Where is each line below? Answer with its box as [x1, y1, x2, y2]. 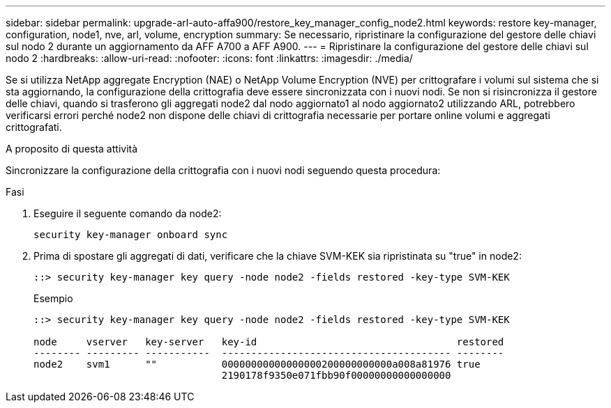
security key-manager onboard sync [33, 229, 228, 240]
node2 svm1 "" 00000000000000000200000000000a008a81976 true [33, 359, 481, 370]
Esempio [33, 292, 73, 304]
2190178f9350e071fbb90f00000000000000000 [221, 370, 451, 381]
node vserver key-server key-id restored [33, 336, 504, 347]
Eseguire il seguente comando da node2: [33, 207, 222, 219]
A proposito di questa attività [6, 143, 138, 155]
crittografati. [6, 121, 62, 133]
